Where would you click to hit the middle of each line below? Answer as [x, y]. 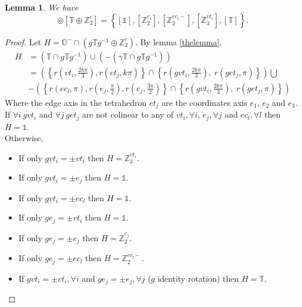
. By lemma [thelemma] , [179, 41]
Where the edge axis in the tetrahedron [76, 102]
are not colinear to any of [128, 114]
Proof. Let [23, 41]
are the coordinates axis [204, 102]
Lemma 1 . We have [42, 7]
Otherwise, [24, 138]
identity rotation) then [198, 278]
